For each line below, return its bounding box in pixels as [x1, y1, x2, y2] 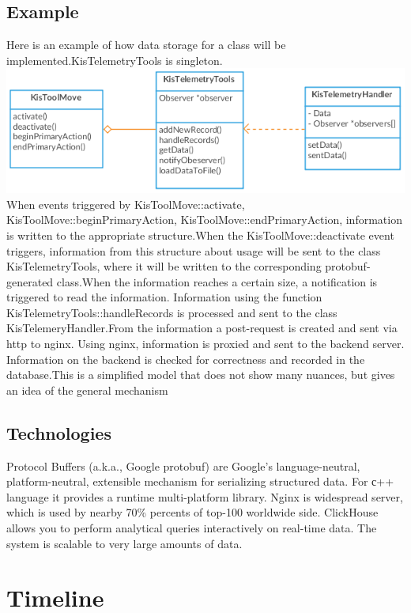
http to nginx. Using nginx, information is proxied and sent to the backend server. [6, 335, 405, 352]
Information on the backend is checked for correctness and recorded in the [6, 350, 365, 367]
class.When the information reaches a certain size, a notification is [56, 273, 378, 289]
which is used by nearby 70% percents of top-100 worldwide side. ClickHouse [6, 504, 379, 520]
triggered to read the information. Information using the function [6, 289, 322, 305]
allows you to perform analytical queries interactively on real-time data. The [6, 520, 377, 536]
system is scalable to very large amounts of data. [6, 535, 243, 551]
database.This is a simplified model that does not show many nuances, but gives [6, 366, 395, 383]
